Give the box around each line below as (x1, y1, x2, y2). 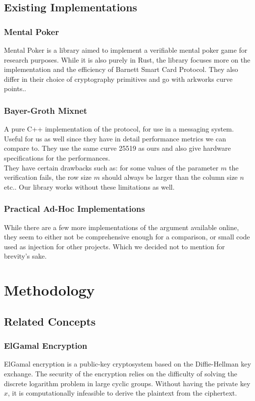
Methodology (4, 280, 95, 300)
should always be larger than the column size (102, 172, 238, 182)
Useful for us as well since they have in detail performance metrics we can (4, 133, 226, 143)
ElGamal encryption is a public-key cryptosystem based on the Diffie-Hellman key (4, 359, 251, 369)
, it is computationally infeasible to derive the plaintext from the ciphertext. (8, 388, 237, 398)
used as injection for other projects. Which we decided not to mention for (4, 241, 225, 251)
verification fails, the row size (4, 172, 92, 182)
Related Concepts (4, 313, 96, 329)
